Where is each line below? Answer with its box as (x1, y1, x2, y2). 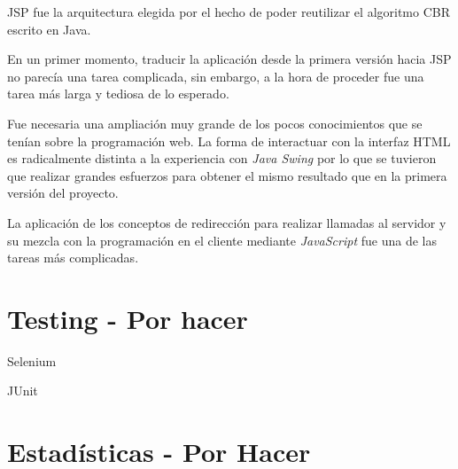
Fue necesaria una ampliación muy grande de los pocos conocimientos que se (7, 113, 423, 132)
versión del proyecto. (7, 184, 119, 202)
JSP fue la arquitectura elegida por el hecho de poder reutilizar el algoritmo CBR (7, 3, 451, 20)
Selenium (7, 351, 57, 370)
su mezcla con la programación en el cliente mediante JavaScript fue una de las (7, 231, 437, 249)
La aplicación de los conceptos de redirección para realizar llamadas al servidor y (7, 213, 446, 231)
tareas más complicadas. (7, 248, 139, 267)
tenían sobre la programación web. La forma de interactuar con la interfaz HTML (7, 131, 451, 150)
